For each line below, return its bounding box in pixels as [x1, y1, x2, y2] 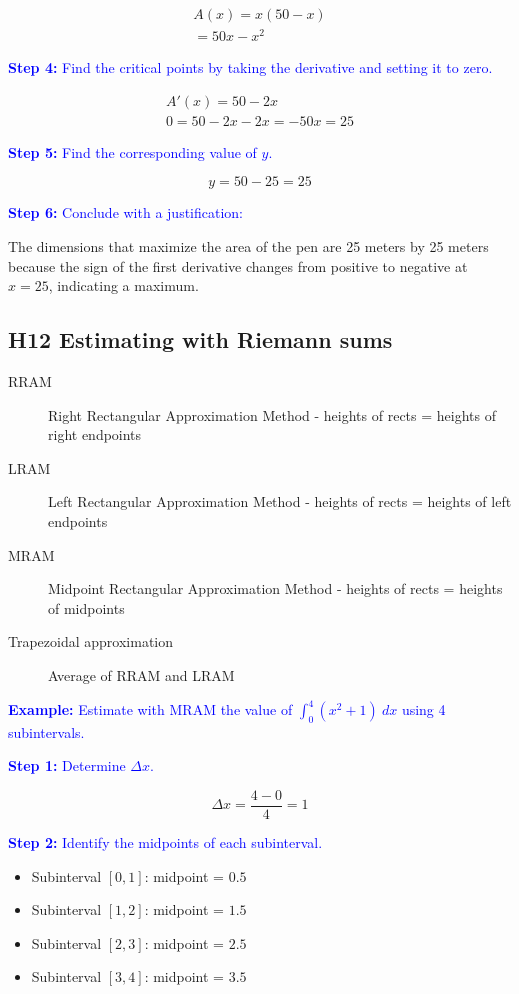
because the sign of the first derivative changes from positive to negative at [8, 255, 468, 276]
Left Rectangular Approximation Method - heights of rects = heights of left [48, 491, 512, 512]
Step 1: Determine [8, 755, 126, 776]
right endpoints [48, 424, 142, 445]
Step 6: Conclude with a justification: [8, 202, 244, 223]
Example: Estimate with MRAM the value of [8, 699, 293, 719]
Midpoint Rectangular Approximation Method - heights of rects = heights [48, 578, 503, 599]
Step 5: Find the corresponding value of [8, 141, 257, 162]
